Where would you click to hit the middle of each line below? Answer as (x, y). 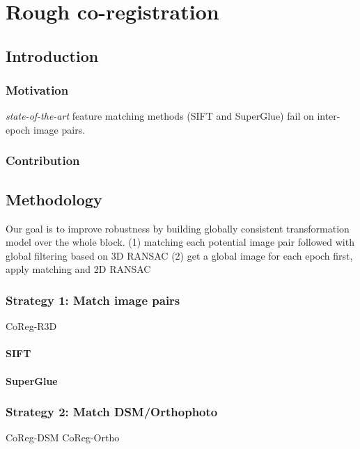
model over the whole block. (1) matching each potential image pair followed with (180, 242)
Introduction (52, 55)
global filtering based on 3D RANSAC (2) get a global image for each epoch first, (179, 255)
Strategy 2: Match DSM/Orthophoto (112, 412)
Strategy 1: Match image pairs (93, 300)
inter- (329, 116)
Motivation (37, 90)
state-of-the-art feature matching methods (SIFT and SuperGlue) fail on (160, 116)
